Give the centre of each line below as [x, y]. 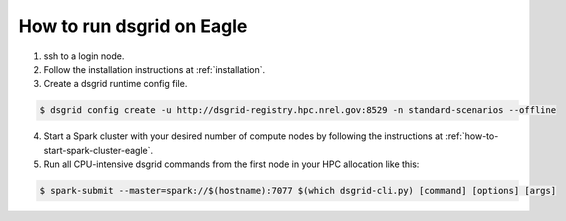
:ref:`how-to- [472, 136]
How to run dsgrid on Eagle [133, 26]
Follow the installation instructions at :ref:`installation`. [154, 69]
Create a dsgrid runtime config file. [115, 84]
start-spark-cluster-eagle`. [98, 150]
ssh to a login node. [84, 56]
